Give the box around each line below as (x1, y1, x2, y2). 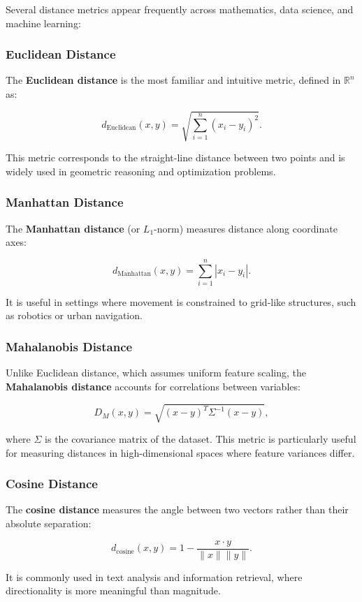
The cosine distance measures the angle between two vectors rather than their (6, 502, 349, 517)
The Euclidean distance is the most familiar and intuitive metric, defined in (6, 73, 341, 87)
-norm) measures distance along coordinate (154, 221, 338, 235)
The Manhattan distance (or (6, 221, 140, 235)
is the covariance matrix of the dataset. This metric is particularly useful (45, 432, 356, 446)
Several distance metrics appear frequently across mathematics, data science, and (6, 2, 354, 16)
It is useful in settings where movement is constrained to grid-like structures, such (6, 294, 356, 309)
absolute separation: (6, 516, 92, 530)
